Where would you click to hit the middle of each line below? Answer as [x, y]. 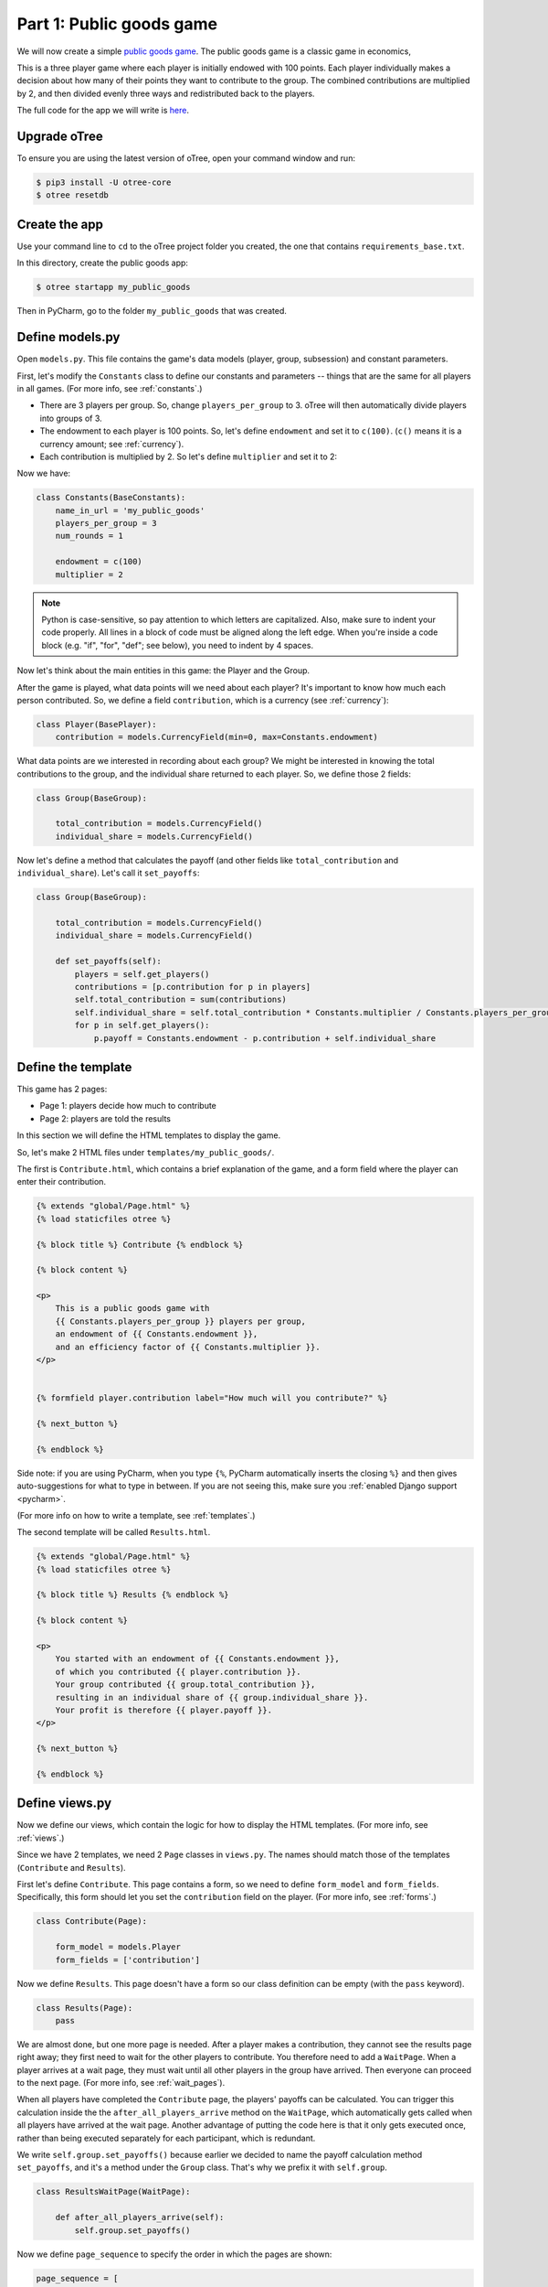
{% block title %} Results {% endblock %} [132, 1595]
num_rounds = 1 [89, 536]
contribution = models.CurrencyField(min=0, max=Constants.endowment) [217, 737]
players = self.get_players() [142, 974]
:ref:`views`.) [41, 1838]
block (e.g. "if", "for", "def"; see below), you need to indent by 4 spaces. [178, 645]
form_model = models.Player [118, 1947]
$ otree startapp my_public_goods [113, 287]
